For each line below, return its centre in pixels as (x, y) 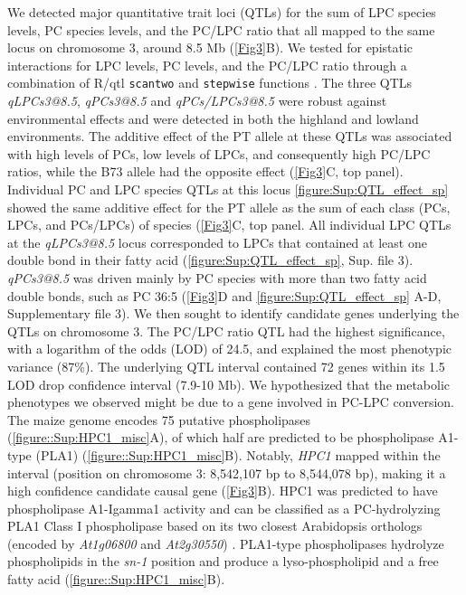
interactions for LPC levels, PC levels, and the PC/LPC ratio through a (207, 65)
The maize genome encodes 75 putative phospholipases (159, 419)
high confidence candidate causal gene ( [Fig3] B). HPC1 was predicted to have (223, 491)
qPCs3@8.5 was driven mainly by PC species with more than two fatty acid (217, 277)
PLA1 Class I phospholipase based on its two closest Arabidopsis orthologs (215, 526)
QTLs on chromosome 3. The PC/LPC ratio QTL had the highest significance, (226, 331)
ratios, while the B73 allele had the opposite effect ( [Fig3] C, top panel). (205, 171)
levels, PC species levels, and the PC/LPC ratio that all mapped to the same (221, 29)
